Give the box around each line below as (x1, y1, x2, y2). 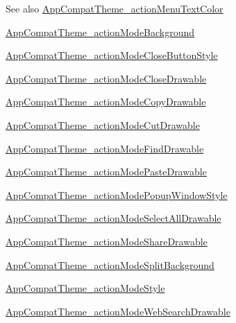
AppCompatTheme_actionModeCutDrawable (6, 117, 200, 132)
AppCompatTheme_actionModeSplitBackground (6, 257, 214, 272)
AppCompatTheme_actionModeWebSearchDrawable (6, 304, 230, 318)
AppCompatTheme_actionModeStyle (6, 281, 165, 295)
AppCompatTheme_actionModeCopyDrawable (6, 94, 206, 109)
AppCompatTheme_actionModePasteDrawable (6, 164, 207, 179)
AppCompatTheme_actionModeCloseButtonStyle (6, 48, 218, 62)
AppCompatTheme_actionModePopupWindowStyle (6, 187, 228, 202)
